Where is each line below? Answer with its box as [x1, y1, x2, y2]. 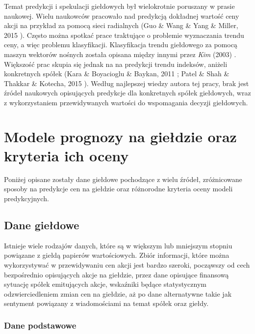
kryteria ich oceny [4, 145, 129, 165]
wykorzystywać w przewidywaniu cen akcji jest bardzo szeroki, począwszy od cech [4, 260, 250, 270]
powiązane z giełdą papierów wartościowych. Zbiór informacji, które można [4, 250, 229, 260]
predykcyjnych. [4, 193, 49, 204]
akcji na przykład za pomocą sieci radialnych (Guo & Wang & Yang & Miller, [4, 20, 238, 30]
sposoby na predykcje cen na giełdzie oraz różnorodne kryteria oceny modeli [4, 183, 233, 194]
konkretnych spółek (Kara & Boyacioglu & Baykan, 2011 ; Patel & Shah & [4, 68, 229, 79]
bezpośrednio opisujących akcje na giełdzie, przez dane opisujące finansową [4, 269, 229, 279]
